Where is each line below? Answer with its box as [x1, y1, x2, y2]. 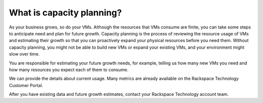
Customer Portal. [9, 82, 43, 88]
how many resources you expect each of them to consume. [9, 67, 129, 73]
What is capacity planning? [9, 7, 122, 18]
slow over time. [9, 51, 40, 57]
